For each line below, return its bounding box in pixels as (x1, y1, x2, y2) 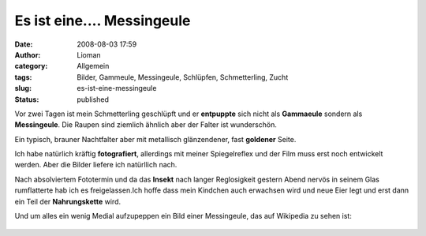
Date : (14, 39, 33, 49)
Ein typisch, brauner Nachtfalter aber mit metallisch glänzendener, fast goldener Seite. (14, 134, 297, 144)
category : (14, 62, 48, 71)
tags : (14, 72, 32, 82)
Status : (14, 95, 39, 104)
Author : (14, 50, 41, 59)
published (77, 95, 110, 104)
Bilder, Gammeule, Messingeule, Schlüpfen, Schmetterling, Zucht (77, 72, 289, 82)
